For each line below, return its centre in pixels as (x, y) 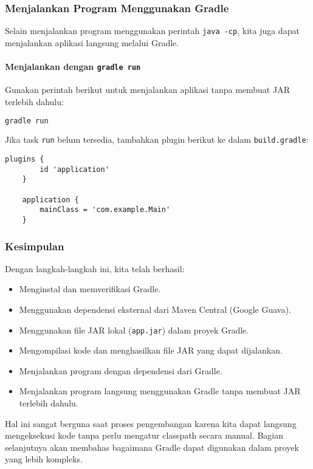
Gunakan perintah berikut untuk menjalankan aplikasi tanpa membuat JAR (147, 90)
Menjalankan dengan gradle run (73, 67)
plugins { (25, 159)
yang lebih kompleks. (44, 459)
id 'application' (74, 169)
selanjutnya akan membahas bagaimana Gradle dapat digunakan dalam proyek (152, 447)
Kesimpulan (35, 246)
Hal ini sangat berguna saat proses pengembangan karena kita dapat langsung (151, 423)
